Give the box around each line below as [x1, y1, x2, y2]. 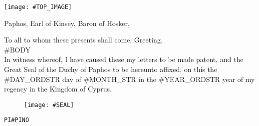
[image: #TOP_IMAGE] [4, 3, 72, 10]
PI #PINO [4, 116, 29, 124]
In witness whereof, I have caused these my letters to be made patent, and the [4, 54, 244, 64]
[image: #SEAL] [24, 101, 74, 108]
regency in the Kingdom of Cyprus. [4, 83, 112, 94]
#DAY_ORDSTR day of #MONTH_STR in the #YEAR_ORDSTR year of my [4, 73, 255, 84]
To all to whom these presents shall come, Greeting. [4, 34, 163, 45]
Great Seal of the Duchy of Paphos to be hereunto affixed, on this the [4, 64, 217, 74]
